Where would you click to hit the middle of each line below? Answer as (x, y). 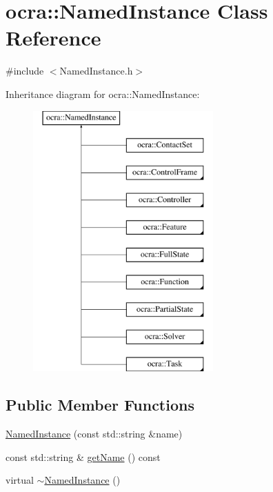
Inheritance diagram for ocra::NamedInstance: (103, 94)
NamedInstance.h (96, 71)
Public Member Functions (100, 405)
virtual (20, 480)
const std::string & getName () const (83, 456)
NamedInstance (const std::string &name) (94, 434)
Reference (53, 38)
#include (25, 71)
